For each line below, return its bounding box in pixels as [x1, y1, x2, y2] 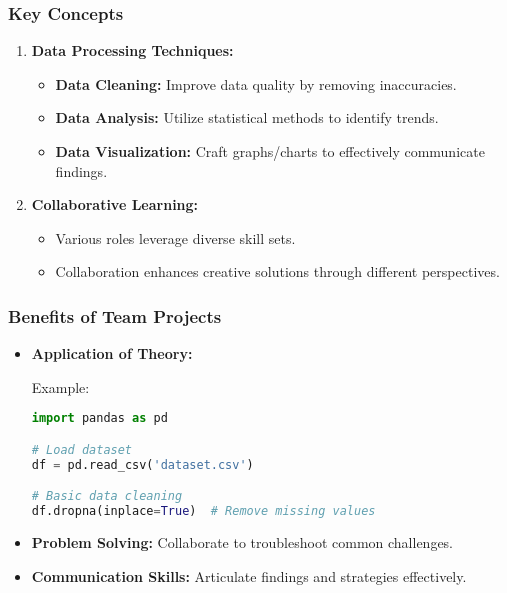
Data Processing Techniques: [31, 40, 234, 61]
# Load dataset [31, 442, 133, 457]
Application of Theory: [31, 343, 193, 364]
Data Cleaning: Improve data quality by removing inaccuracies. [55, 73, 457, 94]
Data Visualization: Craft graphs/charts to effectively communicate [55, 141, 485, 161]
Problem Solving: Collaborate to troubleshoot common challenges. [31, 532, 454, 553]
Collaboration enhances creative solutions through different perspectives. [55, 261, 500, 282]
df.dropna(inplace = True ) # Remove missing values [31, 504, 376, 519]
